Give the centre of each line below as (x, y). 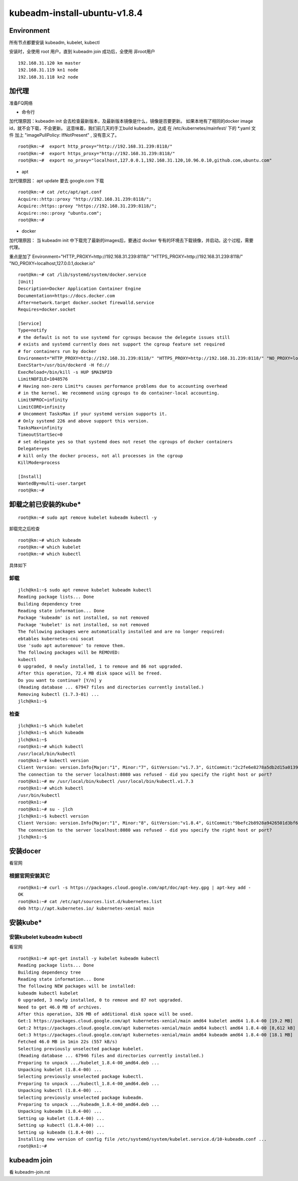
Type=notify (33, 330)
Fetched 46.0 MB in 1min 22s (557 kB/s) (68, 1042)
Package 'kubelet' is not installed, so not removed (83, 625)
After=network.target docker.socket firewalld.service (86, 302)
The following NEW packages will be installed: (77, 986)
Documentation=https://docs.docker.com (67, 295)
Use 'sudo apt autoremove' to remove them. (72, 645)
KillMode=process (39, 463)
